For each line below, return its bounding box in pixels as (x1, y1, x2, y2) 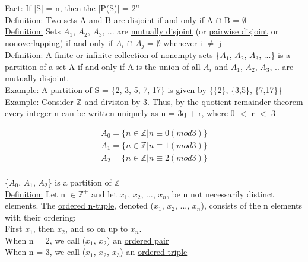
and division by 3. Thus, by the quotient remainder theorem (84, 95, 303, 107)
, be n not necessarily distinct (166, 187, 274, 200)
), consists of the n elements (201, 199, 303, 212)
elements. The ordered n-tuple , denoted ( (5, 199, 154, 212)
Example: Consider (5, 95, 74, 107)
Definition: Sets (5, 25, 61, 37)
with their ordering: (5, 210, 76, 223)
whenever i (163, 36, 202, 49)
